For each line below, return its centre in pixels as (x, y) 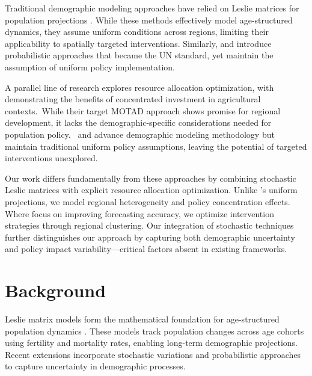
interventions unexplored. (51, 158)
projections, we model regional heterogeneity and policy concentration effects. (148, 201)
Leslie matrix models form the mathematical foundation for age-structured (142, 319)
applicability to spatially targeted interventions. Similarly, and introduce (138, 43)
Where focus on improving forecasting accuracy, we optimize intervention (139, 213)
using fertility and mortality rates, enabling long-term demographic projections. (151, 343)
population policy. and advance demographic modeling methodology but (140, 134)
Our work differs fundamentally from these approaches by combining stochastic (151, 178)
